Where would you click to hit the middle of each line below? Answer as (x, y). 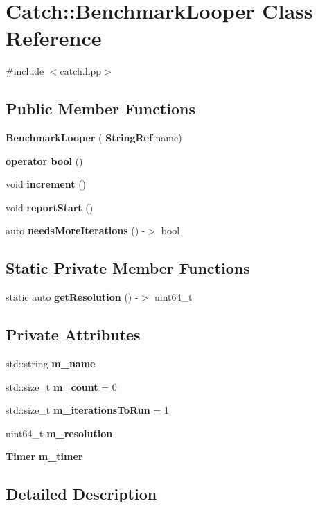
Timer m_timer (44, 456)
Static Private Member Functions (128, 268)
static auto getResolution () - (72, 297)
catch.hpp (81, 71)
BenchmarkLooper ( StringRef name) (94, 138)
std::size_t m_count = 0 (61, 386)
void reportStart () (50, 207)
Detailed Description (81, 494)
